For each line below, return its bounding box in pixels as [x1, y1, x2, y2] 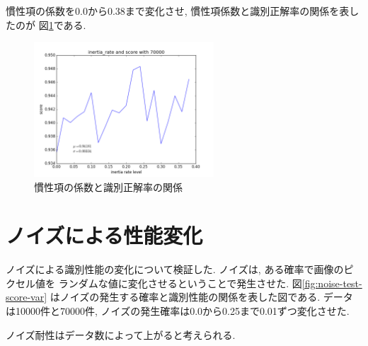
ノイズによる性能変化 [6, 221, 203, 250]
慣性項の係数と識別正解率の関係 [34, 179, 183, 194]
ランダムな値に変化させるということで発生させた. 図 [58, 275, 302, 290]
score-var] [6, 289, 47, 304]
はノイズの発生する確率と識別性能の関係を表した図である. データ [50, 289, 353, 304]
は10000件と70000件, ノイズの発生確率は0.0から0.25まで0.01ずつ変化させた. [6, 304, 350, 318]
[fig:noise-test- [301, 275, 362, 290]
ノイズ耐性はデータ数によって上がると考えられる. [6, 327, 236, 342]
